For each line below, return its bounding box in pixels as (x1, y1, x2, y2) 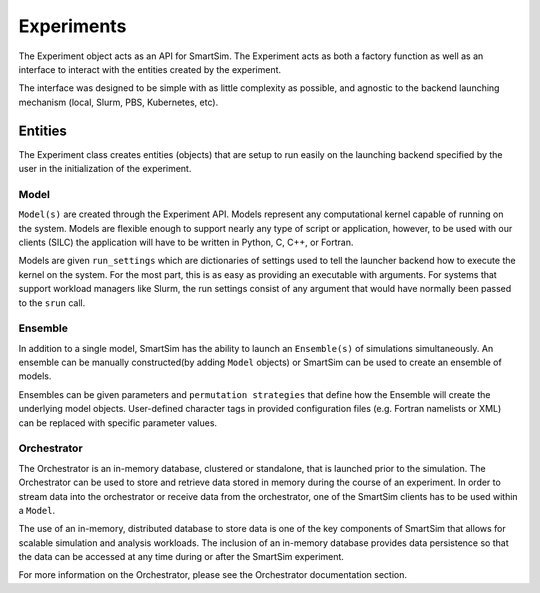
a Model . (18, 504, 56, 516)
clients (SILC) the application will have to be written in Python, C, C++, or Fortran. (18, 236, 354, 248)
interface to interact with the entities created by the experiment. (18, 63, 282, 75)
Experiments (18, 15, 127, 37)
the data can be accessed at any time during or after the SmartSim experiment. (18, 551, 345, 563)
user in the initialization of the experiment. (18, 163, 192, 175)
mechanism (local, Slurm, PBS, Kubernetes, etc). (18, 96, 219, 108)
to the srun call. (18, 296, 86, 309)
